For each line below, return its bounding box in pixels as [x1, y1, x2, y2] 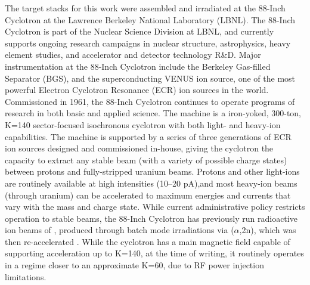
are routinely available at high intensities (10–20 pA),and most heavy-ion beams [5, 176, 297, 189]
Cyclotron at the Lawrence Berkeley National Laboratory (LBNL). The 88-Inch [5, 13, 296, 26]
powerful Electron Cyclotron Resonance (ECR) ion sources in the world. [5, 83, 269, 96]
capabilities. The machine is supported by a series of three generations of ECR [5, 130, 292, 142]
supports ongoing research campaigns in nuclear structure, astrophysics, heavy [5, 36, 291, 49]
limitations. [5, 270, 46, 283]
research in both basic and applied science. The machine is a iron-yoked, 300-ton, [5, 107, 302, 119]
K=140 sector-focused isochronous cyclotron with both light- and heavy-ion [5, 118, 281, 131]
